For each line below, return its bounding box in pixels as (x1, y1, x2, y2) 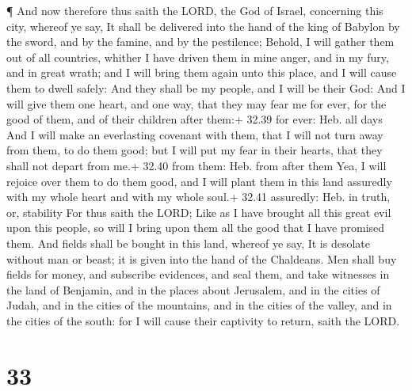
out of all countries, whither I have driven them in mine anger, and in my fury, (6, 48, 389, 65)
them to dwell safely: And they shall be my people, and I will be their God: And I (6, 79, 406, 96)
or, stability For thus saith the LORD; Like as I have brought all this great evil (6, 203, 391, 220)
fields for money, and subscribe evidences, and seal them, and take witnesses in (6, 266, 390, 283)
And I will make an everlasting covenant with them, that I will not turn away (6, 126, 383, 142)
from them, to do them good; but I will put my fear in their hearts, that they (6, 142, 383, 158)
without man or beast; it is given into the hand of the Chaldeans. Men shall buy (6, 250, 397, 267)
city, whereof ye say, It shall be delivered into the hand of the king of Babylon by (6, 17, 400, 34)
